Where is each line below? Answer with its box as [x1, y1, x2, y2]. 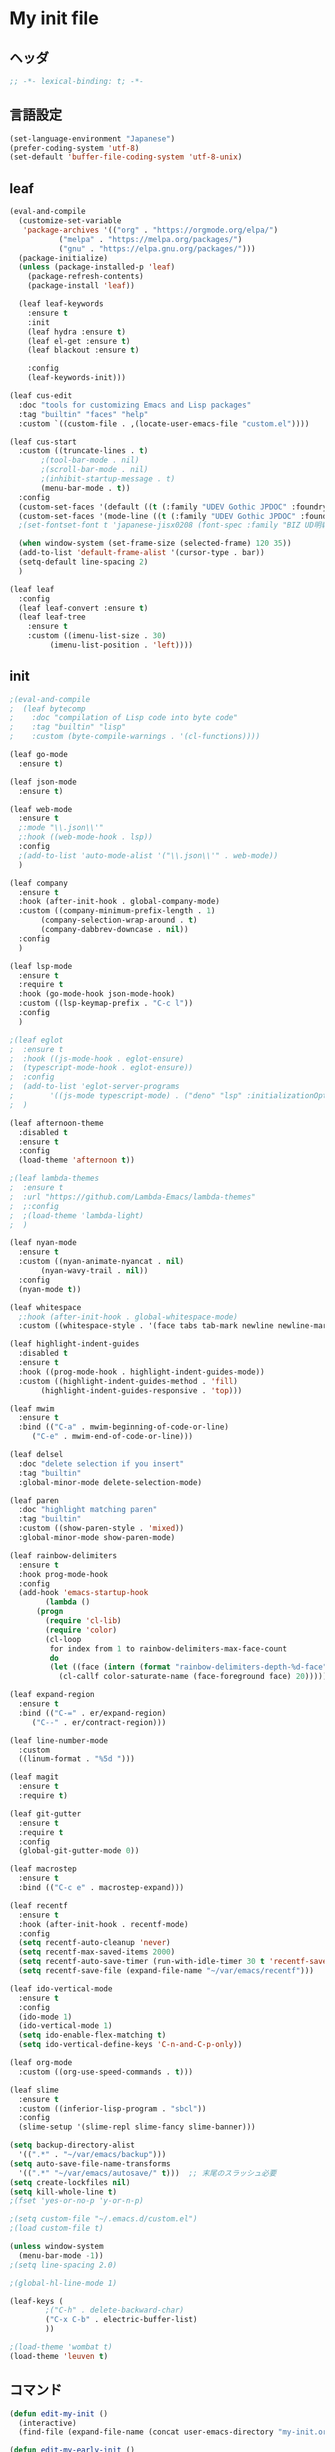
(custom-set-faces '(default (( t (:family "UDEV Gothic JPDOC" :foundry [18, 502, 328, 512]
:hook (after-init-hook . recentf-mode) [18, 1919, 189, 1929]
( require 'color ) [45, 1625, 117, 1635]
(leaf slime [9, 2085, 59, 2095]
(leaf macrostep [9, 1864, 77, 1874]
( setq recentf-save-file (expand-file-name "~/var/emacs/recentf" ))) [18, 1966, 314, 1976]
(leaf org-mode [9, 2058, 73, 2068]
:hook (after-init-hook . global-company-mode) [18, 897, 221, 907]
